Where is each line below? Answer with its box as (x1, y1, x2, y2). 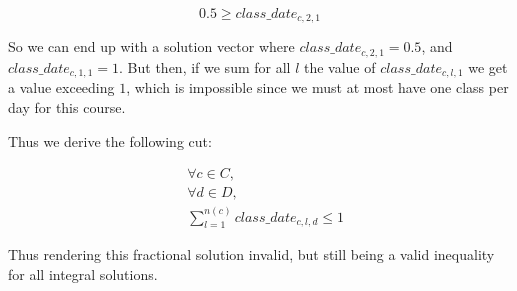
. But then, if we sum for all (119, 56, 291, 77)
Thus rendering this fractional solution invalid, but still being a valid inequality (8, 244, 495, 265)
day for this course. (8, 96, 126, 117)
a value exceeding (8, 77, 115, 98)
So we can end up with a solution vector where (8, 36, 295, 57)
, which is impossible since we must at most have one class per (126, 77, 509, 98)
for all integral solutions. (8, 264, 158, 285)
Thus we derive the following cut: (8, 130, 212, 151)
